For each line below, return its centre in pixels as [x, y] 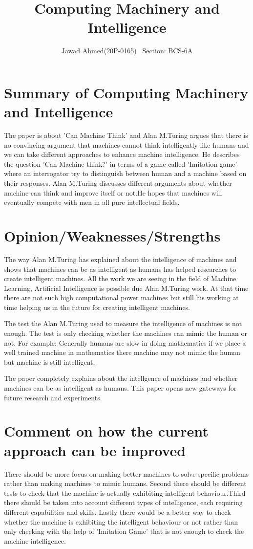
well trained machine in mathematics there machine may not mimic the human [122, 352]
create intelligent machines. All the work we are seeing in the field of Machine [120, 278]
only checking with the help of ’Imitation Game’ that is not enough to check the [124, 531]
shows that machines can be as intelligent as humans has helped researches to [120, 269]
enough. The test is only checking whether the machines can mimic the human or [126, 333]
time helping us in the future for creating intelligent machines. [97, 307]
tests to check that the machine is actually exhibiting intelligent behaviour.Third [125, 493]
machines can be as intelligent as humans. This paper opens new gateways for [120, 388]
